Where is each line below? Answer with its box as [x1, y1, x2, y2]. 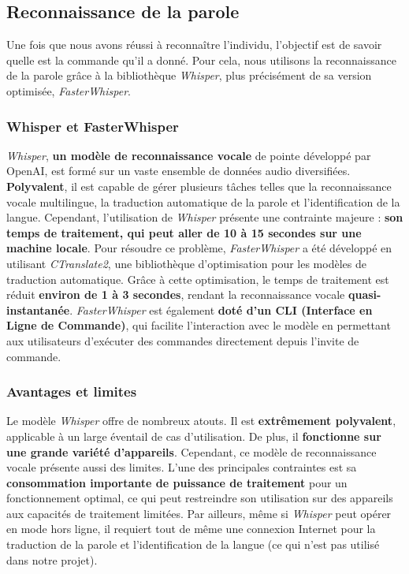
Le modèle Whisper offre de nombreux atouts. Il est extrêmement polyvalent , [6, 412, 396, 429]
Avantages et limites [6, 382, 137, 401]
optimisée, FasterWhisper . [6, 82, 131, 99]
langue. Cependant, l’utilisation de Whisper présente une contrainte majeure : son [6, 209, 403, 225]
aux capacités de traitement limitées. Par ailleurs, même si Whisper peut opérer [6, 505, 392, 521]
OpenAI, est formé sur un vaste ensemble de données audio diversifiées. [6, 162, 351, 179]
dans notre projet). [6, 551, 98, 568]
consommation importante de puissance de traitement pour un [6, 474, 348, 490]
